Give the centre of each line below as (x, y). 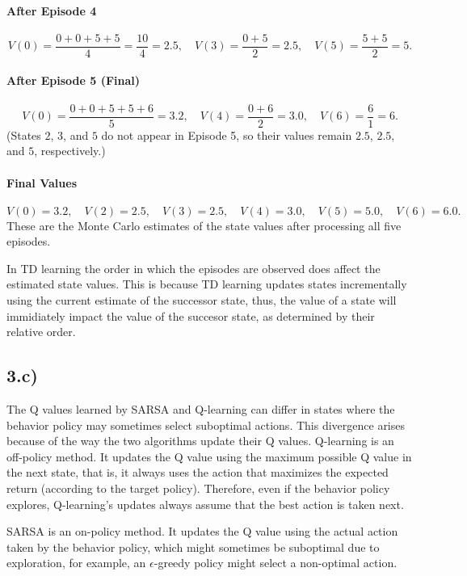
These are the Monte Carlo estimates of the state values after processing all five (204, 225)
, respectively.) (70, 151)
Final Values (42, 182)
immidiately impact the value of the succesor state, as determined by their (191, 315)
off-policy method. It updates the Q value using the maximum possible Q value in (209, 456)
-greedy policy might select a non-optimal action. (276, 563)
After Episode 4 (52, 10)
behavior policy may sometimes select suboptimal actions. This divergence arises (206, 425)
